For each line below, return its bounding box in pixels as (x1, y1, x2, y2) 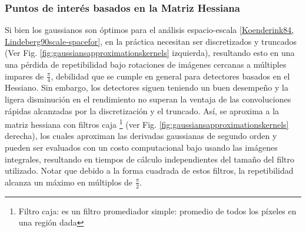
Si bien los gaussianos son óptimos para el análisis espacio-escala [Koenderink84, (5, 24, 294, 36)
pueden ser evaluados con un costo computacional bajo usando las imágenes (5, 141, 278, 154)
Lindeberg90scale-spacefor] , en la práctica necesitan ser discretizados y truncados (5, 35, 297, 47)
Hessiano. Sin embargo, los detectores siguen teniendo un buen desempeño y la (5, 81, 288, 94)
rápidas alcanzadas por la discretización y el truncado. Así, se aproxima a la (5, 104, 280, 117)
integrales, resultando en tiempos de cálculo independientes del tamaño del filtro (5, 153, 294, 165)
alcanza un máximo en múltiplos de (5, 175, 133, 188)
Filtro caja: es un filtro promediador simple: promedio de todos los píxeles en (18, 204, 297, 217)
